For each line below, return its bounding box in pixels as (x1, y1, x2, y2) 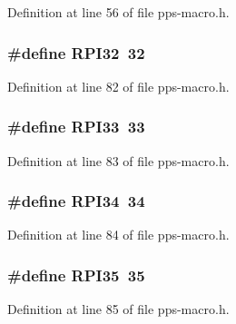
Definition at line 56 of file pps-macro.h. (7, 3, 230, 21)
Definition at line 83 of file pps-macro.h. (7, 151, 230, 170)
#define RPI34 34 (7, 190, 145, 212)
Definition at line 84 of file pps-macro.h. (7, 225, 230, 244)
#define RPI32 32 (7, 41, 145, 64)
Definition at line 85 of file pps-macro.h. (7, 299, 230, 319)
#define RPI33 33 (7, 115, 145, 138)
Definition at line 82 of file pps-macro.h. (7, 76, 230, 95)
